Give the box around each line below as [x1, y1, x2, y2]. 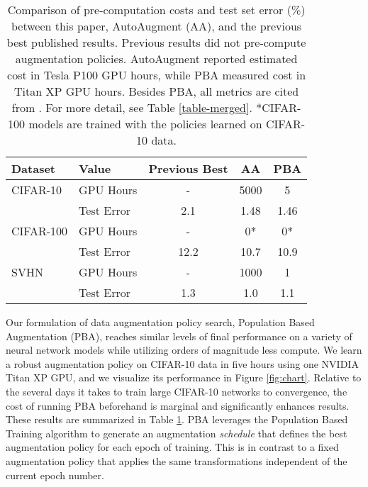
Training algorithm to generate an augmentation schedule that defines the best [6, 425, 347, 440]
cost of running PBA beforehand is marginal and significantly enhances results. [6, 398, 350, 413]
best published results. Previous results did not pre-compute [6, 34, 306, 50]
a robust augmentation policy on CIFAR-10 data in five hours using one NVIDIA [6, 356, 359, 371]
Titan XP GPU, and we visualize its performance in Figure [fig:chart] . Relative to [6, 370, 362, 385]
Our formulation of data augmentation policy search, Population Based [6, 315, 315, 329]
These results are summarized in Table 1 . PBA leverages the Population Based [6, 412, 348, 427]
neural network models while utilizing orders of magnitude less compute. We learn [6, 342, 362, 357]
